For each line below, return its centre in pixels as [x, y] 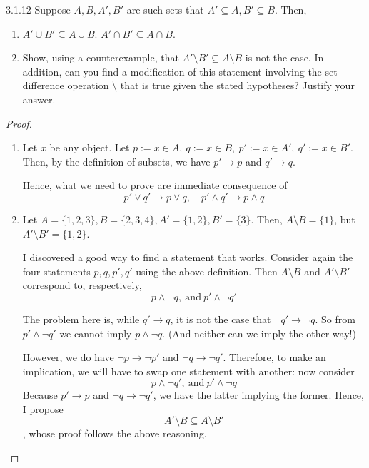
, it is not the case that [221, 319]
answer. [39, 99]
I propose [43, 408]
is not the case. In [284, 57]
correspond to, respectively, [82, 285]
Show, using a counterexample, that [101, 57]
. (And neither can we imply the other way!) [259, 333]
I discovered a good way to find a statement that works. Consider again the [188, 257]
